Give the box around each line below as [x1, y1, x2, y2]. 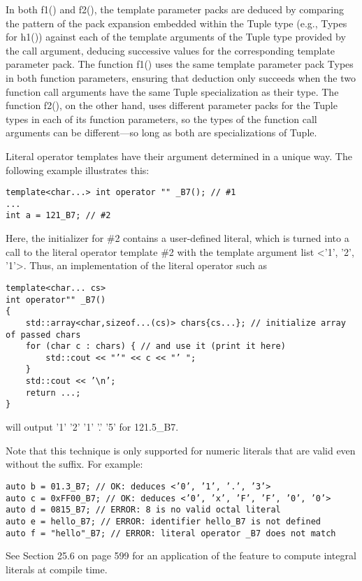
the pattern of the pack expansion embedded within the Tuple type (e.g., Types [6, 15, 347, 30]
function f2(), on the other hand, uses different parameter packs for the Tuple [6, 98, 338, 113]
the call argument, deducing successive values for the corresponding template [6, 43, 335, 57]
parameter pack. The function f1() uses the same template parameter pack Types [6, 57, 354, 71]
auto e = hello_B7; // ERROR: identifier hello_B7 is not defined [6, 516, 321, 526]
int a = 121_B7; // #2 [6, 210, 111, 221]
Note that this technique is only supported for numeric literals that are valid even [6, 443, 356, 457]
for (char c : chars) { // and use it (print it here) [25, 341, 286, 352]
